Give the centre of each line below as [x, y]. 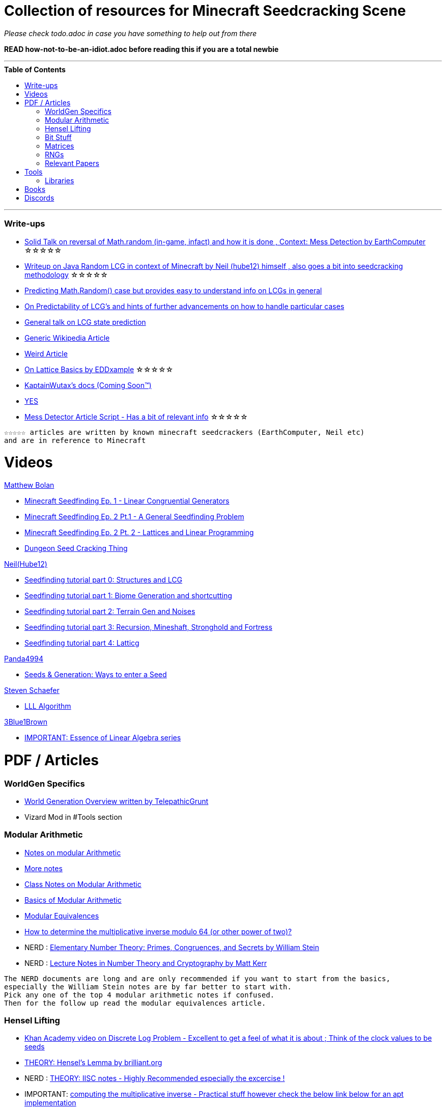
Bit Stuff [58, 137]
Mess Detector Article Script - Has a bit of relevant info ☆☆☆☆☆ [136, 417]
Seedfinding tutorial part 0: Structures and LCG [103, 580]
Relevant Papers [72, 163]
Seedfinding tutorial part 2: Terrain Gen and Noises [110, 611]
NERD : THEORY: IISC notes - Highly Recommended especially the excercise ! [155, 1078]
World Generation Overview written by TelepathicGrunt [117, 801]
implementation [50, 1103]
